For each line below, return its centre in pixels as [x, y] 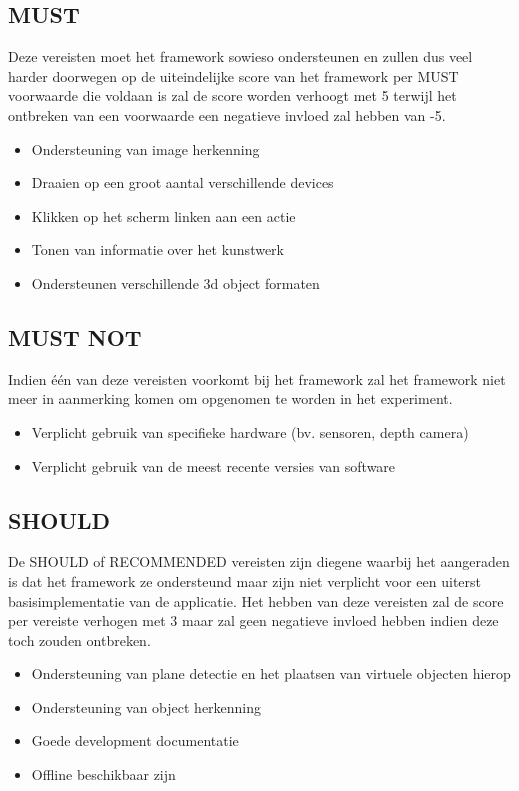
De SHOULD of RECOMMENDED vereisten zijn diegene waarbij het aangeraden [259, 561]
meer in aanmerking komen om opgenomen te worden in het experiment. [230, 398]
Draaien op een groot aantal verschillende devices [182, 182]
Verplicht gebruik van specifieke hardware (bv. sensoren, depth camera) [250, 431]
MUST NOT [75, 336]
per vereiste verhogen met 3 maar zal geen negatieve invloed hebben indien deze [253, 620]
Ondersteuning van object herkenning [146, 706]
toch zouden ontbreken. [79, 639]
